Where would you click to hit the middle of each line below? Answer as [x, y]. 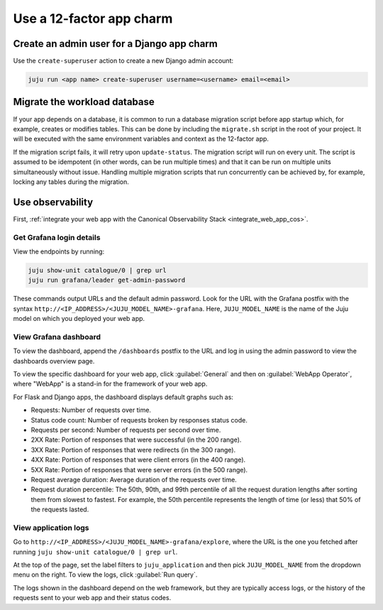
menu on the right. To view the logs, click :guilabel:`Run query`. [105, 574]
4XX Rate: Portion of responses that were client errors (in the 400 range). [138, 460]
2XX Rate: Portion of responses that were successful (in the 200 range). [136, 440]
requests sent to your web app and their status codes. [92, 598]
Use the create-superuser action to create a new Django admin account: [123, 61]
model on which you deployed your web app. [79, 319]
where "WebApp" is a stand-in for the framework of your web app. [110, 384]
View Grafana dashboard [57, 337]
